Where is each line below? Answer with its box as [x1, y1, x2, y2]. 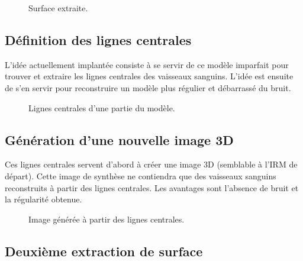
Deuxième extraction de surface [5, 241, 203, 260]
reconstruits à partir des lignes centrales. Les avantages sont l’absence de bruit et [5, 181, 299, 194]
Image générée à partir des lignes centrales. [28, 212, 185, 225]
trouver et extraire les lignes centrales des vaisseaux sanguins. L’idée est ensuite [5, 70, 294, 82]
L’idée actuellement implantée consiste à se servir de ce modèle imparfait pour [5, 58, 289, 70]
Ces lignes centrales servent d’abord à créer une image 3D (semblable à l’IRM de [5, 158, 298, 170]
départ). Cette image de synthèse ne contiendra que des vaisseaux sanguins [5, 169, 276, 182]
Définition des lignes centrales [5, 30, 192, 49]
